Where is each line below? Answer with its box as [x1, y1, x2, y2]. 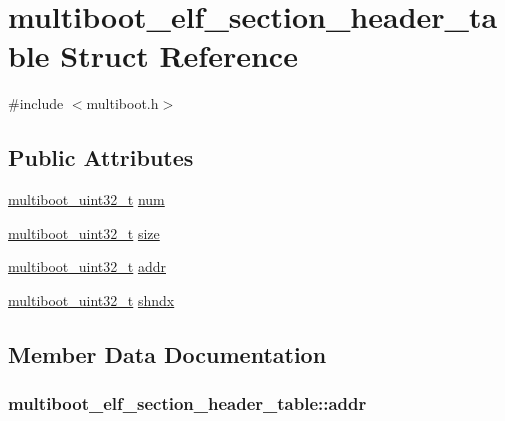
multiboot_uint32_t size [8, 222, 160, 243]
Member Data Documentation [8, 338, 327, 369]
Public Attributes [8, 142, 194, 173]
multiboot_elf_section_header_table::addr [8, 391, 367, 416]
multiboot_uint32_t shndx [8, 289, 175, 310]
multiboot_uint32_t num [8, 189, 165, 210]
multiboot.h [86, 93, 159, 114]
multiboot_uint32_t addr [8, 256, 166, 277]
